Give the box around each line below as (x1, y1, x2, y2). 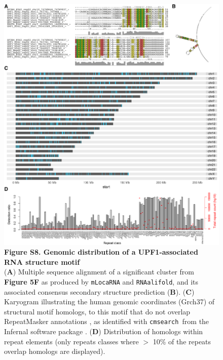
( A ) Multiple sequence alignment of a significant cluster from (4, 266, 194, 277)
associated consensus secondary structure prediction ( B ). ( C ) (4, 286, 195, 297)
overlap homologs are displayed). (4, 346, 105, 356)
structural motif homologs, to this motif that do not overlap (4, 306, 191, 316)
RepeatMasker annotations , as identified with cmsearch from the (4, 316, 209, 327)
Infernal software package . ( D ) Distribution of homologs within (4, 326, 203, 337)
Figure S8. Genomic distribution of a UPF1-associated (4, 247, 198, 257)
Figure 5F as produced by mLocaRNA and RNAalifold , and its (4, 276, 198, 287)
